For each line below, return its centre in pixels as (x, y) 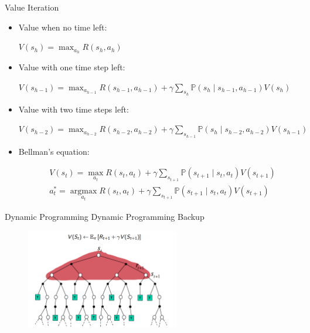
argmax (84, 191)
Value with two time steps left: (74, 109)
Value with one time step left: (72, 67)
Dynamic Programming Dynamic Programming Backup (105, 216)
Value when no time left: (63, 27)
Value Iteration (32, 7)
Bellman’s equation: (54, 151)
